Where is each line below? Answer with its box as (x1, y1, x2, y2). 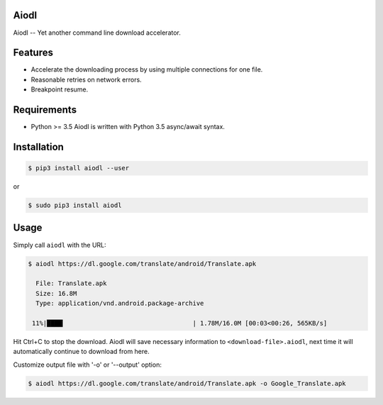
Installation (13, 140, 64, 152)
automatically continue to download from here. (13, 348, 150, 356)
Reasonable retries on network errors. (30, 75, 142, 84)
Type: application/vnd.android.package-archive (35, 299, 204, 308)
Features (13, 47, 53, 59)
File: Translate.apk (35, 279, 107, 287)
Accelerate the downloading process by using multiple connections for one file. (30, 65, 263, 74)
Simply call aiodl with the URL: (13, 240, 106, 249)
